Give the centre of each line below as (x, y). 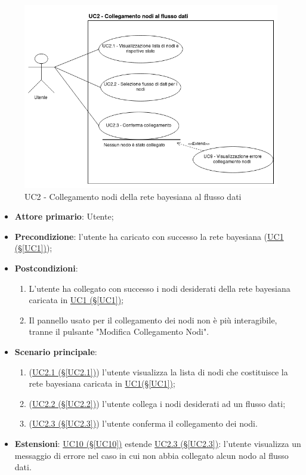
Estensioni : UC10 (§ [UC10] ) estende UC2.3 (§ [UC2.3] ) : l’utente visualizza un (158, 444)
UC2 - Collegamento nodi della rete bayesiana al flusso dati (133, 196)
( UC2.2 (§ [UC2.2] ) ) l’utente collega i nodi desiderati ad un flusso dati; (157, 403)
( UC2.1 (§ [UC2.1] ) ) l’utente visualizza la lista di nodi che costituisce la (158, 371)
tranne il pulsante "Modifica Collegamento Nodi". (119, 331)
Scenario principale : (56, 352)
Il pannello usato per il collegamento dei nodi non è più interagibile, (153, 320)
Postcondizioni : (46, 268)
